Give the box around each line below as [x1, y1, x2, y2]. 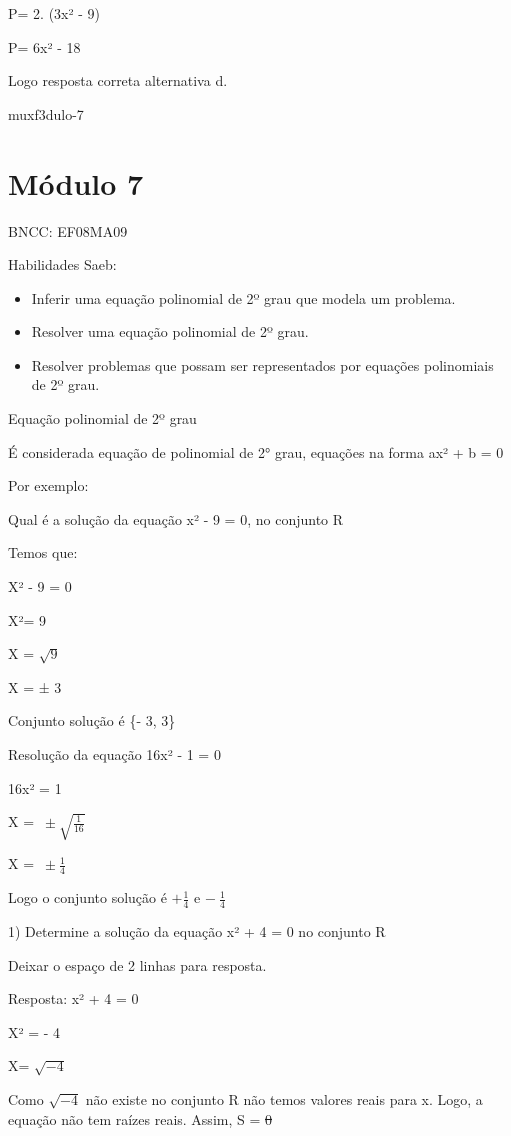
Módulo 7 [8, 162, 144, 203]
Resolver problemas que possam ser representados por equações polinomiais [31, 354, 494, 375]
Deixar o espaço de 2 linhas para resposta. [8, 954, 267, 975]
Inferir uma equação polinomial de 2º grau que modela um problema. [31, 287, 456, 308]
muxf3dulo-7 [8, 103, 84, 124]
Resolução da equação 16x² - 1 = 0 [8, 744, 221, 764]
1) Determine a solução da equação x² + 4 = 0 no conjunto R [8, 921, 386, 942]
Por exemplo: [8, 475, 89, 496]
